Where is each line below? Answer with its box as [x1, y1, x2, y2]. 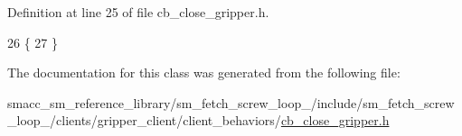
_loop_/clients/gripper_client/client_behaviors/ [7, 111, 281, 130]
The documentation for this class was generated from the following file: [7, 63, 401, 82]
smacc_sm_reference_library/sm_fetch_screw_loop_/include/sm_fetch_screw [7, 93, 455, 112]
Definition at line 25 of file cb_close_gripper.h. [7, 3, 269, 21]
